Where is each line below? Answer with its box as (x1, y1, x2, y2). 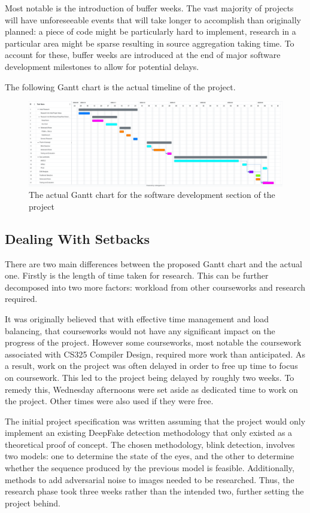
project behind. (5, 496, 61, 509)
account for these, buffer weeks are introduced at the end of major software (5, 48, 281, 61)
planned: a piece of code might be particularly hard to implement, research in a (5, 25, 296, 38)
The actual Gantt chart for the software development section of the (29, 188, 275, 201)
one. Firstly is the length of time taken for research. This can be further (5, 269, 269, 282)
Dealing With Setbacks (5, 229, 150, 248)
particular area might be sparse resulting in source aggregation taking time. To (5, 36, 294, 49)
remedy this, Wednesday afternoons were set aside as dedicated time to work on (5, 383, 298, 395)
